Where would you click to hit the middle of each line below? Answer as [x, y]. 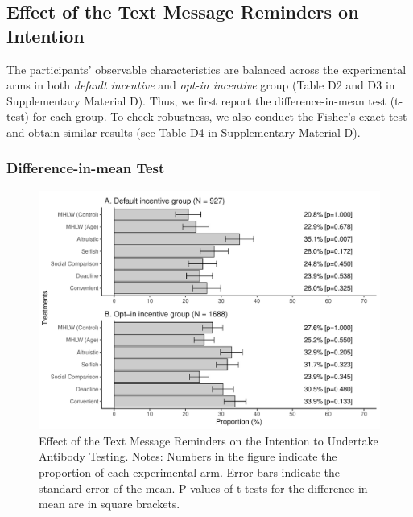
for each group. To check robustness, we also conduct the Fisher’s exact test [220, 116]
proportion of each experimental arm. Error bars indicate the [189, 472]
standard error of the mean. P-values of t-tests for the [171, 488]
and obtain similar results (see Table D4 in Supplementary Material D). [184, 132]
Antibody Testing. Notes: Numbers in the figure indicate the [188, 456]
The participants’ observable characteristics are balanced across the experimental [206, 69]
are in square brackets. [124, 504]
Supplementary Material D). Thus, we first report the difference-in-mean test [196, 100]
